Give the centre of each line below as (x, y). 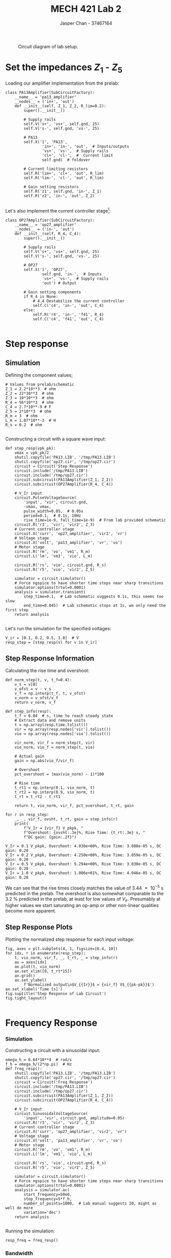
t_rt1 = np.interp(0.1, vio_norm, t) (55, 788)
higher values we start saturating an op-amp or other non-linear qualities (82, 905)
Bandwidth (19, 1253)
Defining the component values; (39, 375)
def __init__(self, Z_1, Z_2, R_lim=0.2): (60, 106)
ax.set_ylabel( (31, 980)
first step (17, 610)
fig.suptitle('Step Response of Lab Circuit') (56, 994)
